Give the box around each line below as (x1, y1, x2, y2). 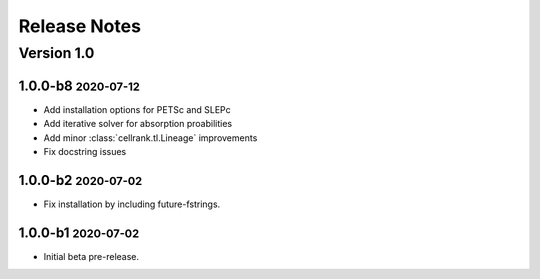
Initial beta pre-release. (43, 250, 140, 262)
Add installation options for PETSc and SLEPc (43, 103, 231, 115)
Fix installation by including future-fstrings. (43, 198, 221, 210)
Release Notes (18, 15, 142, 37)
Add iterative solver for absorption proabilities (43, 118, 233, 130)
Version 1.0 (18, 44, 95, 62)
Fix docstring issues (43, 145, 127, 157)
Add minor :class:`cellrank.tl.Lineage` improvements (43, 131, 258, 144)
